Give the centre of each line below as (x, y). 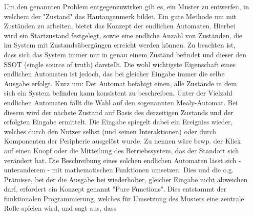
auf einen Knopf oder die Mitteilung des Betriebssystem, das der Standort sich (122, 150)
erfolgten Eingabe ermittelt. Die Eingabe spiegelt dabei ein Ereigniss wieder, (118, 122)
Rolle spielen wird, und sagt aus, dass (60, 208)
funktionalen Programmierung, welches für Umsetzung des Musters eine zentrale (124, 198)
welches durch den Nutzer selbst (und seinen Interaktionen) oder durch (110, 131)
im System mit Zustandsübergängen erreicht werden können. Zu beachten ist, (120, 45)
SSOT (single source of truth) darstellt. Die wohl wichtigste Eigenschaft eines (120, 64)
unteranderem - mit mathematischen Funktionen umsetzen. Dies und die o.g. (119, 170)
